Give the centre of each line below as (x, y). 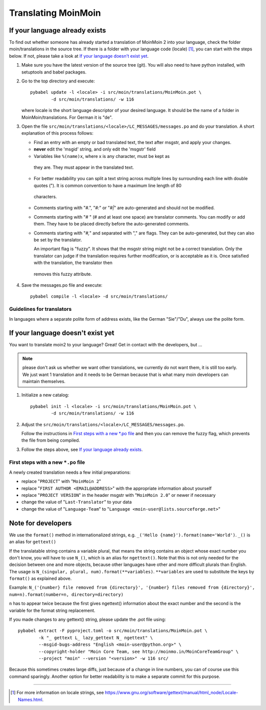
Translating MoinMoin (55, 13)
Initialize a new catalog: (45, 395)
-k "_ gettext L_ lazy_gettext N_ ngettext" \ (96, 637)
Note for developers (40, 523)
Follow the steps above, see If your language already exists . (82, 449)
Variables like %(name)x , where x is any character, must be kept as (102, 156)
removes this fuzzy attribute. (63, 274)
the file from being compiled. (51, 440)
